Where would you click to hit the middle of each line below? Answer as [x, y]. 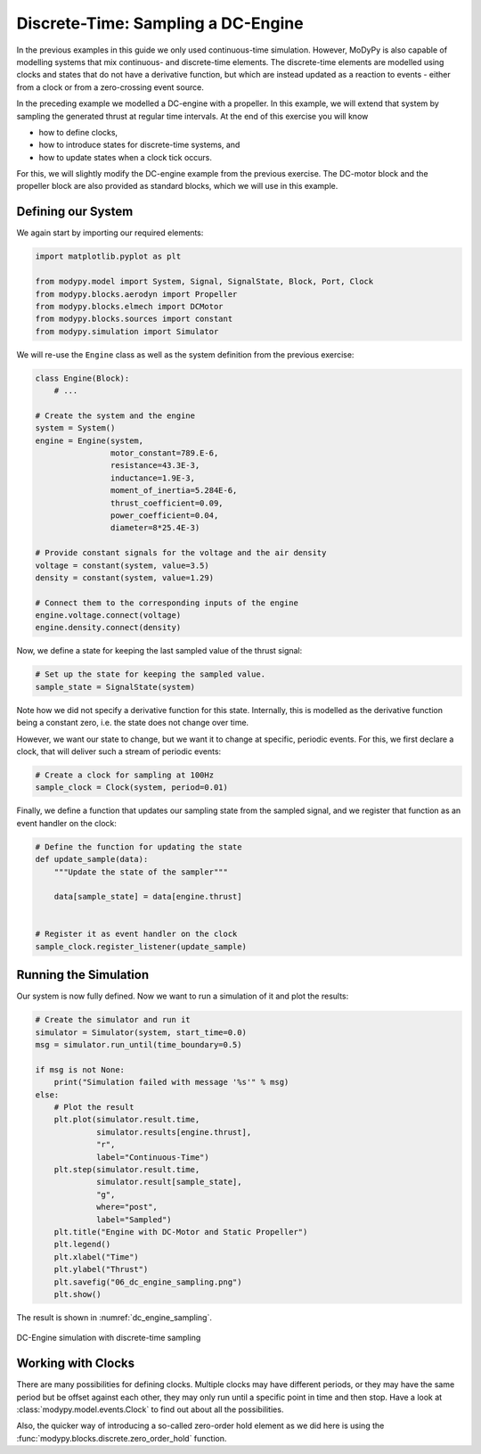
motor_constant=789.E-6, [164, 453]
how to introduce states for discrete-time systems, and [139, 145]
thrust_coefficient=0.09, [167, 503]
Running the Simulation [83, 975]
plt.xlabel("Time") [97, 1257]
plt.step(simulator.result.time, [127, 1170]
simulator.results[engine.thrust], [174, 1132]
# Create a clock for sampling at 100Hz [124, 775]
